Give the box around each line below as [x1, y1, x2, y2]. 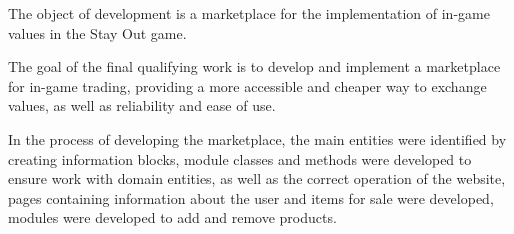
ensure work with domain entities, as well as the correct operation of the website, [8, 168, 506, 189]
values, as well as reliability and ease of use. [8, 95, 276, 116]
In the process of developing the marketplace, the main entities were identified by [8, 128, 507, 149]
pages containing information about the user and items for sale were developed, [8, 187, 494, 208]
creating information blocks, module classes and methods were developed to [8, 148, 472, 169]
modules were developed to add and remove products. [8, 207, 337, 228]
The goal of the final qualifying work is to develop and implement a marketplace [8, 56, 501, 77]
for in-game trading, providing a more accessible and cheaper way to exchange [8, 75, 487, 96]
